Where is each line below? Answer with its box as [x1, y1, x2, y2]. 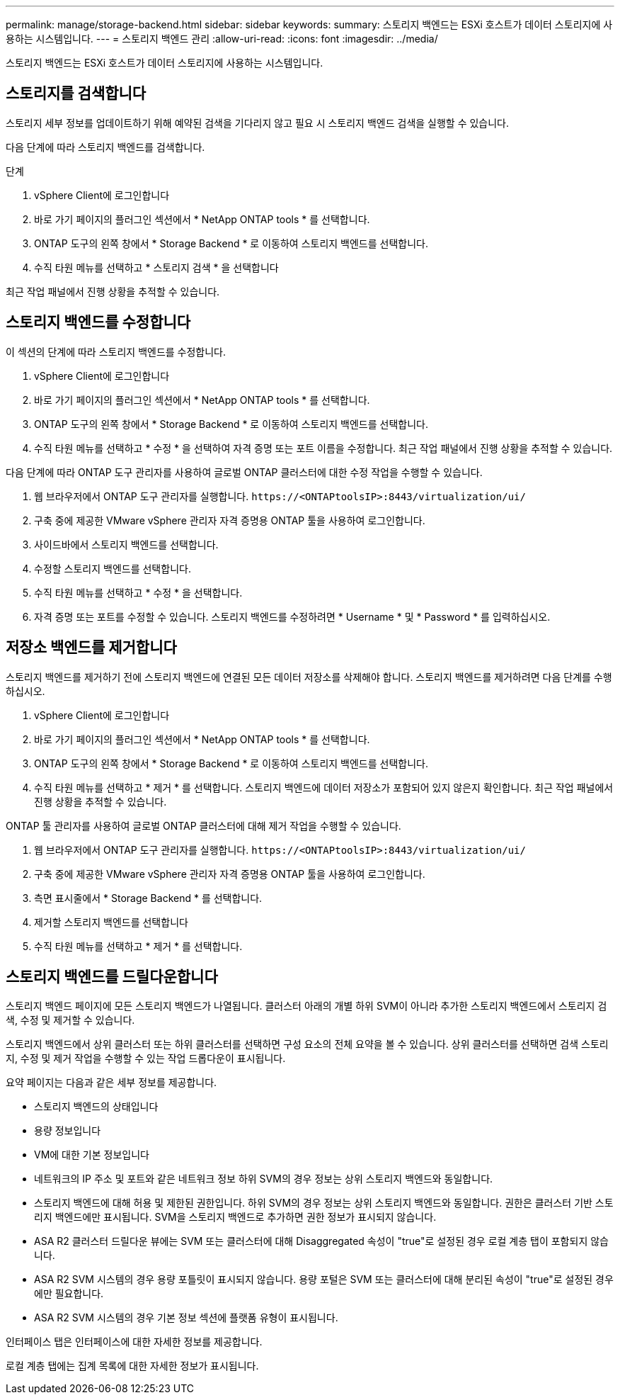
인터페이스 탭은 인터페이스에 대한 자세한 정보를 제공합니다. [6, 1336, 263, 1348]
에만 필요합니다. [34, 1287, 104, 1300]
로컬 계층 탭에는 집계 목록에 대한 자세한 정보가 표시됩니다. [6, 1360, 259, 1372]
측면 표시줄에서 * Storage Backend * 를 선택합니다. [34, 891, 263, 904]
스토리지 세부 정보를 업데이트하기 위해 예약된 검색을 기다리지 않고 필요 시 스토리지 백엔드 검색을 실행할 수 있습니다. [6, 116, 510, 129]
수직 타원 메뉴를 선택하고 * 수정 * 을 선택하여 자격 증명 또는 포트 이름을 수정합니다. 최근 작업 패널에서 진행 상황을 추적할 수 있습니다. [34, 441, 613, 454]
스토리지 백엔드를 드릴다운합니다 [6, 967, 218, 986]
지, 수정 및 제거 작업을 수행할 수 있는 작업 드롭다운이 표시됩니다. [6, 1052, 286, 1065]
